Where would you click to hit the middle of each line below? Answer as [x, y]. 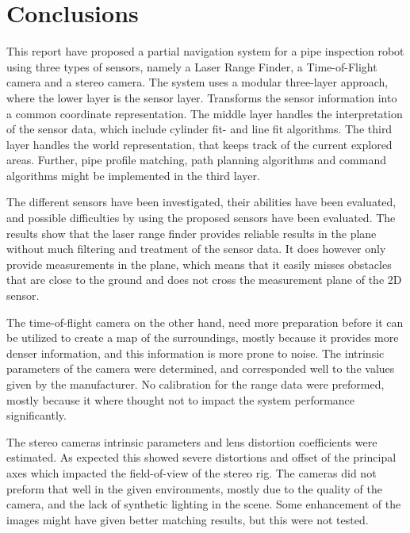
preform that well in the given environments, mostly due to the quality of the [194, 488]
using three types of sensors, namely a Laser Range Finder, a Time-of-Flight [192, 66]
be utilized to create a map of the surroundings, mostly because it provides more [203, 337]
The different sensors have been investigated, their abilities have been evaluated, [201, 202]
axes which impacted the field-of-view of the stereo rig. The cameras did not [192, 472]
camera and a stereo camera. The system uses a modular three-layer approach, [197, 82]
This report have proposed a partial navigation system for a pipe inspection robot [205, 51]
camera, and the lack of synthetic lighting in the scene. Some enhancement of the [204, 504]
